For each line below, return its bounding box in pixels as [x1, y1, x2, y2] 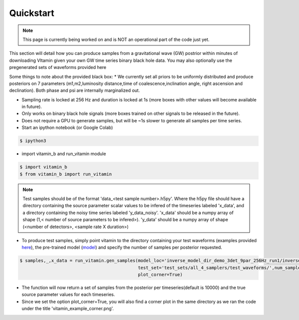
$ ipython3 [19, 138, 46, 144]
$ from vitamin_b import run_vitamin [19, 171, 112, 177]
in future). [21, 104, 42, 110]
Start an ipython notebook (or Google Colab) [21, 125, 113, 131]
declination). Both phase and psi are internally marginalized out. [9, 87, 140, 93]
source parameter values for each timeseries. [21, 292, 116, 298]
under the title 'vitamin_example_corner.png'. [21, 306, 114, 312]
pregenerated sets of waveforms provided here [9, 64, 107, 70]
